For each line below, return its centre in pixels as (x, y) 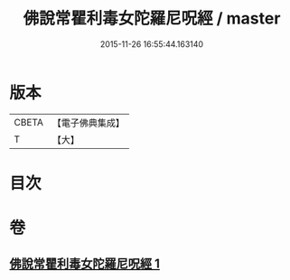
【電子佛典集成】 (88, 123)
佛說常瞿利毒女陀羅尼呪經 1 (85, 264)
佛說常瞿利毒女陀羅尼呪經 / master (152, 19)
